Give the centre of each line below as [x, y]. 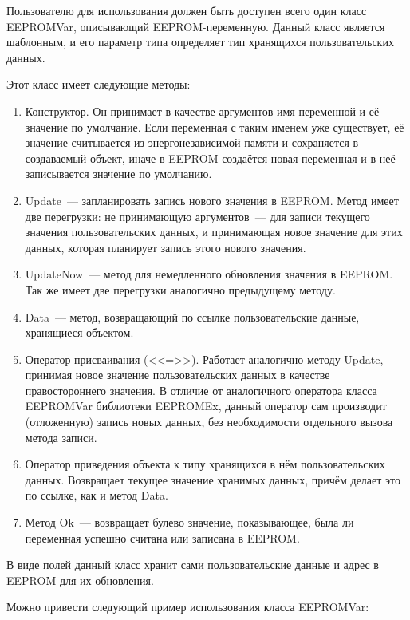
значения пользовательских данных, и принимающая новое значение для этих [214, 232]
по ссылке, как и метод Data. [97, 495]
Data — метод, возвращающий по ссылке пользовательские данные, [192, 316]
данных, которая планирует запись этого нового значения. [166, 247]
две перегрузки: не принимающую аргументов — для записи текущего [197, 216]
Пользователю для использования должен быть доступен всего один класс [187, 10]
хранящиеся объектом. [79, 332]
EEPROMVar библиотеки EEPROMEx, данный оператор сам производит [206, 406]
